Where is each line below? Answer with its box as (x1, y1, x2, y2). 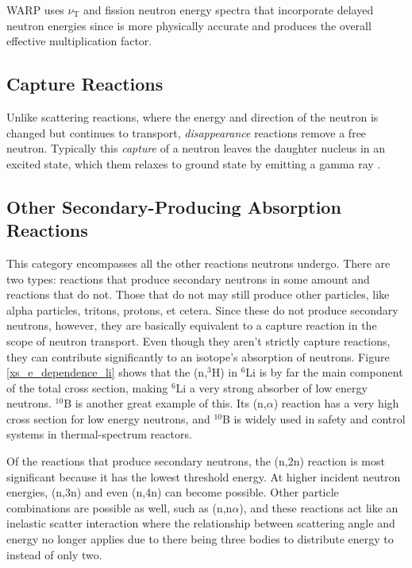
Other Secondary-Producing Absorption (6, 194, 341, 218)
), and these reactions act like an (239, 499, 399, 516)
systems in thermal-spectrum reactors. (6, 426, 192, 442)
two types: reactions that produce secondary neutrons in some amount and (6, 270, 370, 287)
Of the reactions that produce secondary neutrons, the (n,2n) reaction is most (6, 453, 385, 469)
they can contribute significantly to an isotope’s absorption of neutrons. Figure (6, 348, 390, 365)
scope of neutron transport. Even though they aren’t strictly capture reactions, (6, 332, 391, 349)
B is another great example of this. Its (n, (64, 395, 267, 412)
